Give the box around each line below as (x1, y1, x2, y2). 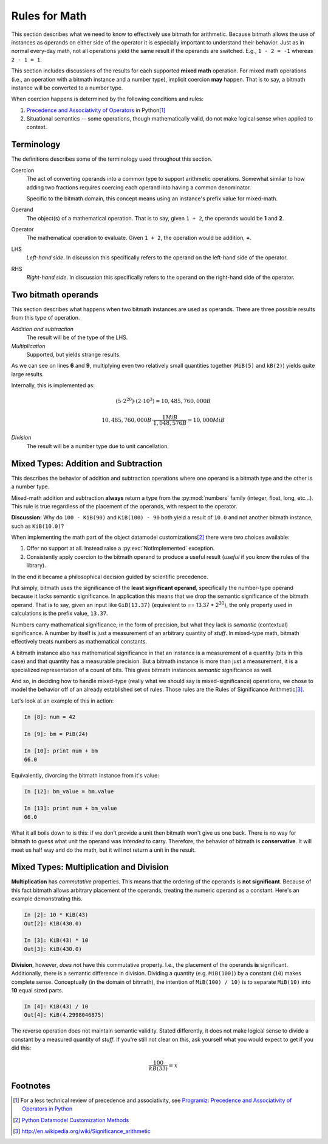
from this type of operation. (11, 314, 80, 321)
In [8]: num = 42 (24, 713, 76, 720)
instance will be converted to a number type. (11, 84, 123, 91)
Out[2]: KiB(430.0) (24, 920, 82, 927)
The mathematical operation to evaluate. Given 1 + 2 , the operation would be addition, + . (26, 234, 251, 242)
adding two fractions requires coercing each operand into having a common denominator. (26, 183, 251, 191)
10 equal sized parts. (11, 986, 64, 994)
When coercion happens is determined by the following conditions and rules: (11, 95, 203, 103)
